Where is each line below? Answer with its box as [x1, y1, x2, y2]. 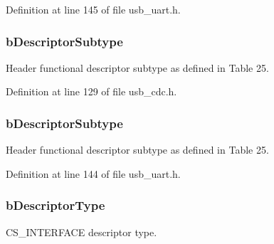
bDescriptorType [6, 196, 105, 214]
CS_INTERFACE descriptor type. [6, 224, 157, 239]
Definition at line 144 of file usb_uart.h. [6, 166, 181, 181]
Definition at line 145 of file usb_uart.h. [6, 2, 181, 16]
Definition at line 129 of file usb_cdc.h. [6, 84, 177, 99]
